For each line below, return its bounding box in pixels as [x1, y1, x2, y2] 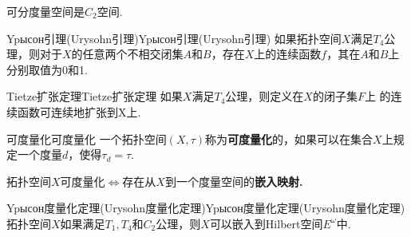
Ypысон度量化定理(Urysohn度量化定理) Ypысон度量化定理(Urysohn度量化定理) [6, 199, 405, 216]
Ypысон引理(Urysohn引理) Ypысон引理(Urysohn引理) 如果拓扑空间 [6, 30, 342, 46]
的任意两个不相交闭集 [71, 45, 184, 62]
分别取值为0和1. [6, 61, 88, 77]
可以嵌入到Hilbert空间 [209, 215, 323, 231]
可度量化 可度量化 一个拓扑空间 [6, 130, 167, 147]
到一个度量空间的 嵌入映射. [164, 172, 303, 189]
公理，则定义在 [225, 88, 304, 105]
